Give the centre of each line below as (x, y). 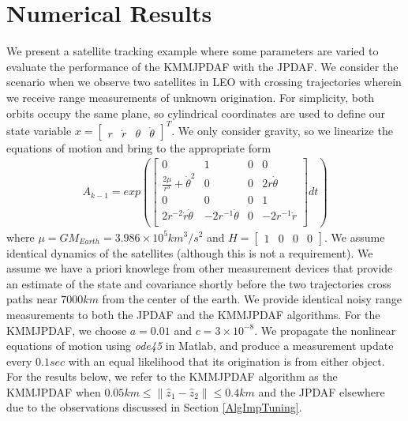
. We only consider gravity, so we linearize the (282, 130)
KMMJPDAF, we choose (67, 330)
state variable (39, 130)
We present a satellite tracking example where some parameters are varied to (193, 51)
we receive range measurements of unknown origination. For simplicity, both (191, 97)
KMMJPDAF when (54, 391)
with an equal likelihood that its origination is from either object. (226, 361)
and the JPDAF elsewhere (322, 391)
